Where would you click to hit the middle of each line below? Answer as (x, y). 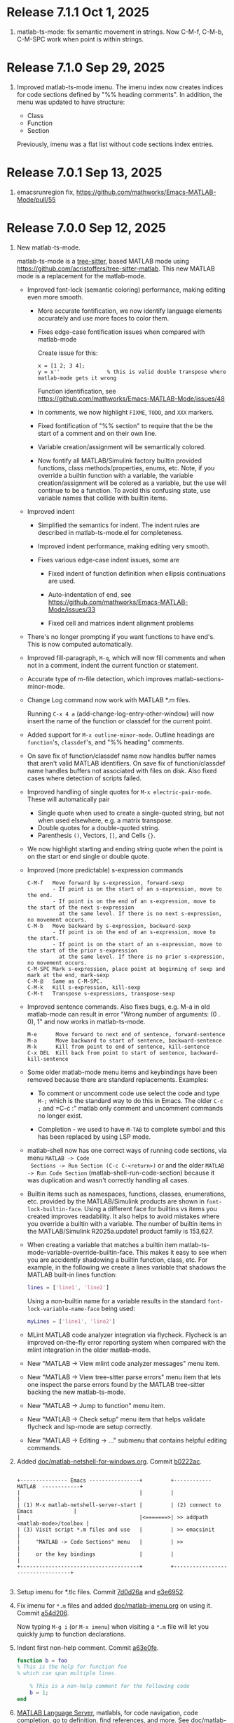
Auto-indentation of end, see (90, 594)
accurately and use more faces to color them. (103, 318)
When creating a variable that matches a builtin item (102, 1244)
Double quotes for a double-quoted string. (99, 827)
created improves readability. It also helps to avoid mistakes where (123, 1216)
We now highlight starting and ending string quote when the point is (125, 848)
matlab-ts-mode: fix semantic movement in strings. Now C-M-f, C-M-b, (120, 32)
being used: (118, 1308)
